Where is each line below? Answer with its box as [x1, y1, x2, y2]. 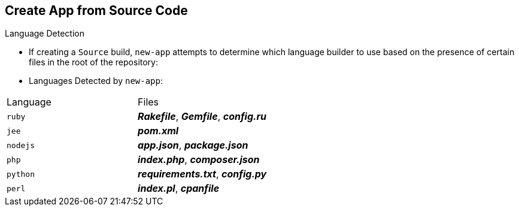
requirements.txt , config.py [138, 168, 267, 180]
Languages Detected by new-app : [29, 76, 163, 86]
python [7, 169, 35, 179]
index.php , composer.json [138, 153, 260, 166]
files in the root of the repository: [29, 57, 159, 68]
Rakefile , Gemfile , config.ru [138, 110, 266, 123]
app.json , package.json [138, 139, 248, 152]
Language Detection [5, 28, 84, 39]
